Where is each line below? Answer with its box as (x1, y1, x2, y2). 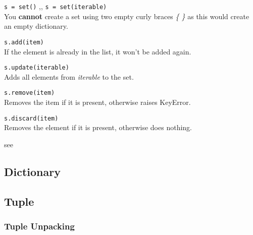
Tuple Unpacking (4, 219, 75, 232)
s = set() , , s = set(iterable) (4, 1, 107, 11)
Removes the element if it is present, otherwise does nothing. (4, 122, 192, 133)
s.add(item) (4, 38, 44, 46)
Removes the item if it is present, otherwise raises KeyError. (4, 97, 191, 107)
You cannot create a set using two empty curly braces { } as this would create (4, 11, 249, 21)
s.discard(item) (4, 114, 59, 122)
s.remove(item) (4, 89, 55, 97)
